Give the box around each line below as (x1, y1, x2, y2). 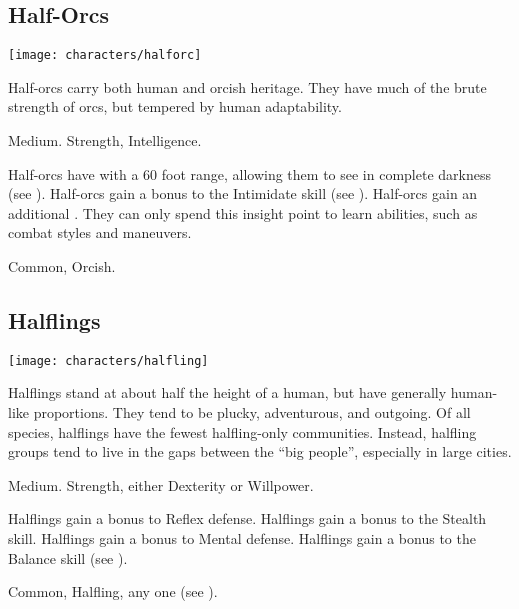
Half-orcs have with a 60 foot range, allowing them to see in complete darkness (8, 163, 491, 184)
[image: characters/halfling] (8, 353, 209, 368)
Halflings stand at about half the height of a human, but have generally (8, 382, 447, 403)
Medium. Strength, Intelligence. (8, 130, 202, 151)
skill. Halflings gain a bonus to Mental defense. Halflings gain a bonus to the (8, 528, 476, 549)
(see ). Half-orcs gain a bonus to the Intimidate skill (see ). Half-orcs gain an (8, 183, 478, 204)
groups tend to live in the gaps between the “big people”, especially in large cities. (8, 441, 512, 462)
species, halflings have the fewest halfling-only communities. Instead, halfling (8, 421, 477, 442)
